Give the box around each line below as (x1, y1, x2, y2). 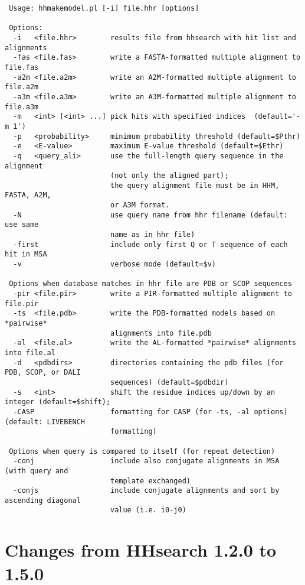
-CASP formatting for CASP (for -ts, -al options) (13, 407, 288, 416)
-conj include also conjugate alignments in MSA (13, 457, 280, 466)
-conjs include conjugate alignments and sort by (13, 486, 280, 495)
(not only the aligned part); (110, 171, 229, 180)
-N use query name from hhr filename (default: (13, 210, 288, 219)
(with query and (5, 466, 68, 475)
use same (5, 220, 39, 229)
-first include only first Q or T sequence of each (13, 240, 288, 249)
